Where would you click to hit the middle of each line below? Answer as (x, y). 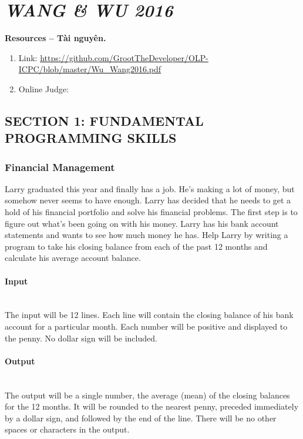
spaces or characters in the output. (67, 429)
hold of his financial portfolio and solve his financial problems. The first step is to (151, 212)
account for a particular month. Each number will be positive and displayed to (146, 326)
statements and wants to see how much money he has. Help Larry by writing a (147, 235)
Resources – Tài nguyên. (55, 38)
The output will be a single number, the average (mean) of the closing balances (147, 395)
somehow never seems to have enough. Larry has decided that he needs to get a (148, 200)
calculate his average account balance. (73, 258)
